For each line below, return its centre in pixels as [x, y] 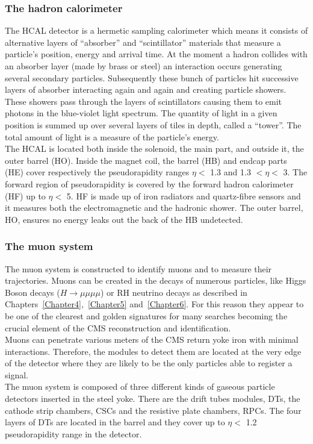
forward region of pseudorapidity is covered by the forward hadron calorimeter [149, 183]
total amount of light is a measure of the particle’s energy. [112, 136]
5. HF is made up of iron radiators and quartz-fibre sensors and [184, 195]
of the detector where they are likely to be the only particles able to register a [149, 363]
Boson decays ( [33, 292]
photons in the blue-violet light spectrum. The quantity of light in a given [141, 113]
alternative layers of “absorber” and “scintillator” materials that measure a [143, 42]
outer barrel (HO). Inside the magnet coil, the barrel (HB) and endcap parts [146, 160]
